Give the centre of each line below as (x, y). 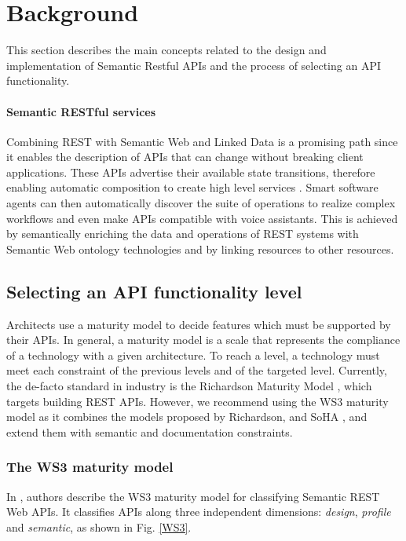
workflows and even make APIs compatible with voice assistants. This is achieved (202, 218)
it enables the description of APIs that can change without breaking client (185, 157)
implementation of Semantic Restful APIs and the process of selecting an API (194, 65)
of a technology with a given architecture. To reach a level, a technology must (193, 355)
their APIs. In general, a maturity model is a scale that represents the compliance (203, 340)
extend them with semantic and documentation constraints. (150, 431)
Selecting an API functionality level (154, 291)
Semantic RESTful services (81, 111)
